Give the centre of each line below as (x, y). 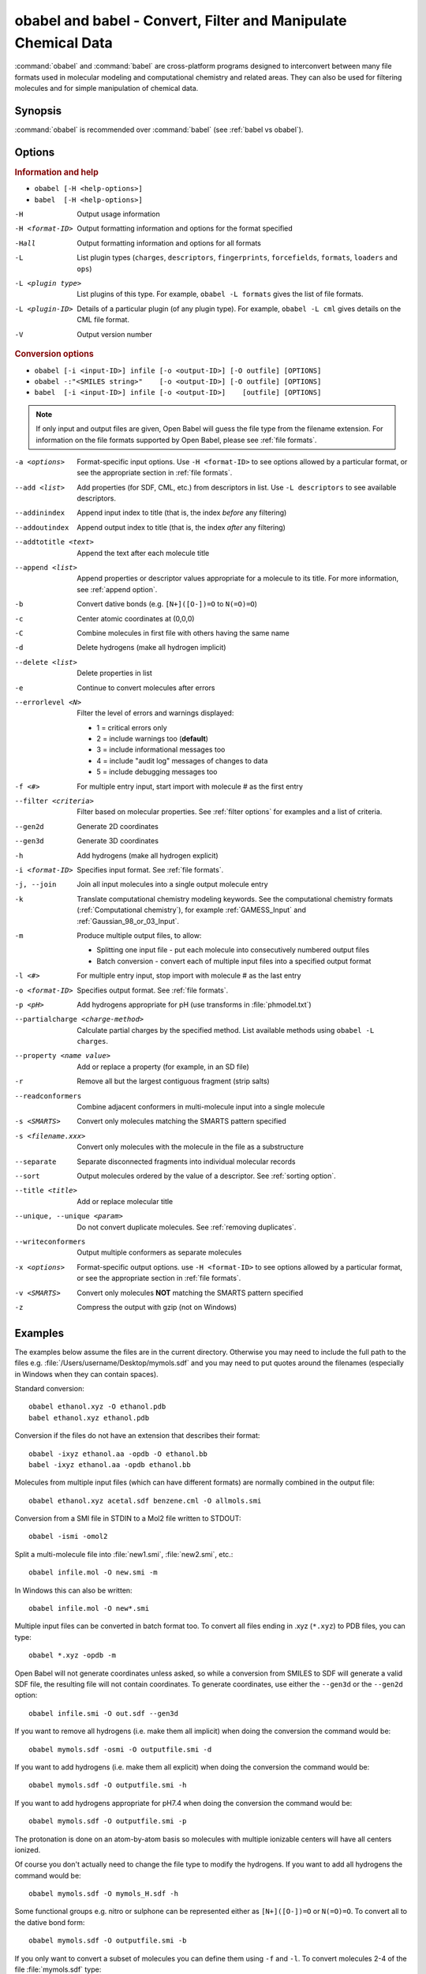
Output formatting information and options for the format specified (185, 228)
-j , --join (35, 885)
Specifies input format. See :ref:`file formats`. (150, 870)
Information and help (56, 172)
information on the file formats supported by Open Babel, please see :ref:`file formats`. (176, 440)
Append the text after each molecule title (143, 553)
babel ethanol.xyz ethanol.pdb (89, 1418)
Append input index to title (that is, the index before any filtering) (182, 512)
